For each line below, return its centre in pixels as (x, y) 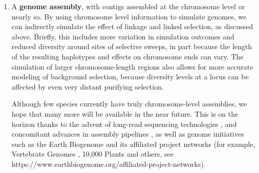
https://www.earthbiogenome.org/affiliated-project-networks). (109, 164)
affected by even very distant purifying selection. (88, 86)
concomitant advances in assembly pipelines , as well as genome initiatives (128, 134)
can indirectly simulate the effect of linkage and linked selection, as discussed (132, 26)
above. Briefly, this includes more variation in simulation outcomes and (123, 36)
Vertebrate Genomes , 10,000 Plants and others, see (92, 154)
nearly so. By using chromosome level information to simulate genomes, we (129, 16)
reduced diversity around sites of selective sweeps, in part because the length (132, 46)
